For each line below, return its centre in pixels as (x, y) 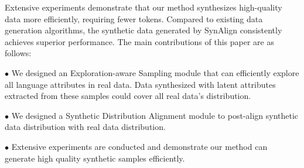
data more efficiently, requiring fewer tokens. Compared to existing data (134, 18)
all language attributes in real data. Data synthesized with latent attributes (140, 84)
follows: (18, 53)
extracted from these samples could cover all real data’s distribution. (128, 96)
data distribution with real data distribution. (85, 127)
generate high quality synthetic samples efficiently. (95, 158)
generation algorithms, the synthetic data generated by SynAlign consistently (144, 30)
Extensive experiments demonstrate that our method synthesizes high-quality (144, 7)
